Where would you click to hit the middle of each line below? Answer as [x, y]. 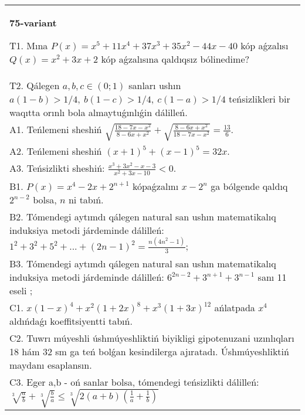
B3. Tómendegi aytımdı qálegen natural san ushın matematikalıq [143, 263]
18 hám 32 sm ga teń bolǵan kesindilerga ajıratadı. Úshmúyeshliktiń [149, 351]
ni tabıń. [86, 200]
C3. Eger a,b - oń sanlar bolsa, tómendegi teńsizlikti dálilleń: [134, 382]
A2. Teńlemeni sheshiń [56, 151]
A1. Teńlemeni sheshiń [56, 129]
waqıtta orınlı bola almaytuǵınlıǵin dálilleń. [99, 112]
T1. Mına [29, 45]
